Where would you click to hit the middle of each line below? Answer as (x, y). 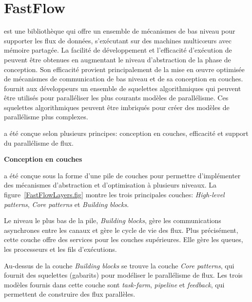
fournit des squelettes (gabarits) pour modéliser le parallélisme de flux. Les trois (123, 275)
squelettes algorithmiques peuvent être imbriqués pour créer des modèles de (117, 107)
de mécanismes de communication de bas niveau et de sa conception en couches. (124, 79)
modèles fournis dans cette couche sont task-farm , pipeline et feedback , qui (114, 284)
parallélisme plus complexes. (46, 117)
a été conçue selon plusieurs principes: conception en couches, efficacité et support (126, 133)
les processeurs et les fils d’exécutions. (60, 249)
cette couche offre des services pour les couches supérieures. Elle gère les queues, (124, 239)
